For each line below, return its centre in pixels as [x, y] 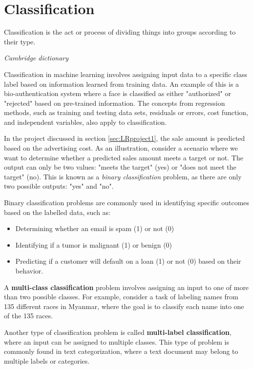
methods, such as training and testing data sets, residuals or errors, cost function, [126, 112]
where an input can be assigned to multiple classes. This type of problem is [117, 341]
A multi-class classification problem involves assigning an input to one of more [126, 287]
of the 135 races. [29, 316]
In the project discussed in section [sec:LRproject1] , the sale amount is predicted [125, 138]
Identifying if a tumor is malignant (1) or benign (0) [94, 244]
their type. [20, 41]
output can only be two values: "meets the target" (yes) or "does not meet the [120, 167]
